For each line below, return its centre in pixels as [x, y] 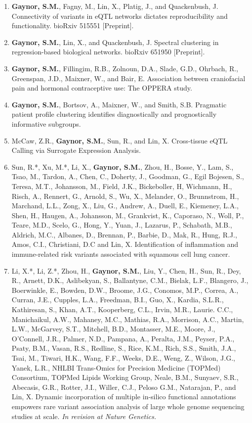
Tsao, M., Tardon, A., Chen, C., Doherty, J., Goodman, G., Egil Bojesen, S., [128, 176]
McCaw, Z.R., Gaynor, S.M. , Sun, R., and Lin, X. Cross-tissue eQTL [120, 140]
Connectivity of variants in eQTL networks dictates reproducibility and [120, 16]
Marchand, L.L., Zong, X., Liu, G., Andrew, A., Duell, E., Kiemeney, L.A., [125, 206]
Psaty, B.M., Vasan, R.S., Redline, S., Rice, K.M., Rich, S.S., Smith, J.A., [124, 348]
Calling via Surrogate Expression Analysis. [76, 150]
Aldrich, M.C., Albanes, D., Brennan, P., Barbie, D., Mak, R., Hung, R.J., [124, 234]
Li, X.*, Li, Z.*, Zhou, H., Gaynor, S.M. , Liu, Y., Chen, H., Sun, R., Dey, [126, 270]
